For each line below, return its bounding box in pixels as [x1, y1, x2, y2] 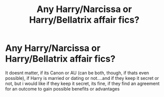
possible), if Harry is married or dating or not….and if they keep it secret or [5, 75, 159, 81]
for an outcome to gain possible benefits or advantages [5, 85, 120, 91]
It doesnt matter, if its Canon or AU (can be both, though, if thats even [5, 69, 149, 76]
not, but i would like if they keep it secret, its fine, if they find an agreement [5, 80, 160, 86]
